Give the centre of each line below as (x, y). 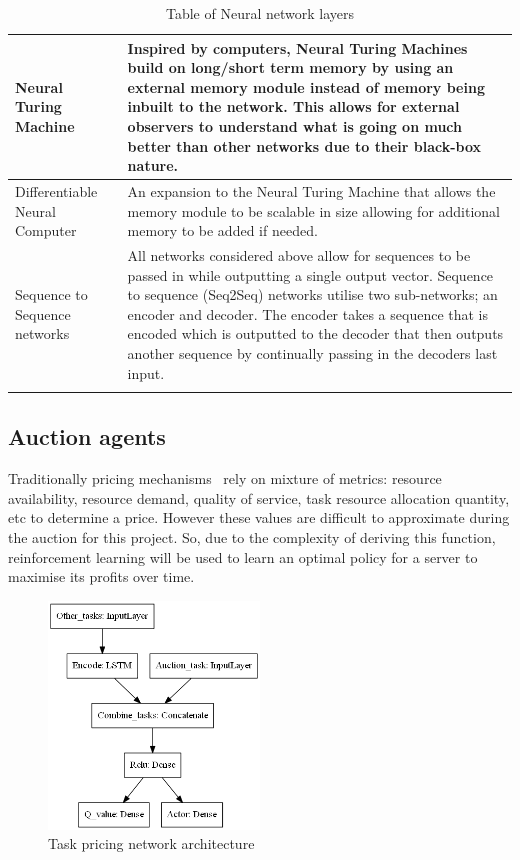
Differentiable (56, 191)
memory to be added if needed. (222, 230)
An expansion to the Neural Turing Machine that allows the (311, 191)
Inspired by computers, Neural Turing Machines (297, 47)
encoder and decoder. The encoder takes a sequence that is (308, 313)
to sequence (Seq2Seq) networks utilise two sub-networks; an (312, 294)
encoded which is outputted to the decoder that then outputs (315, 333)
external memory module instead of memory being (306, 86)
